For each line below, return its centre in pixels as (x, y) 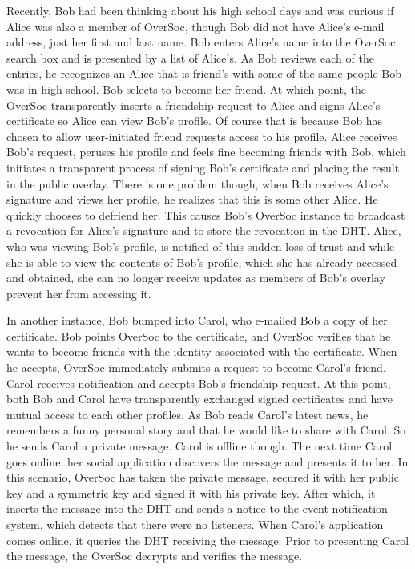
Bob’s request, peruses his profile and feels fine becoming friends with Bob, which (206, 152)
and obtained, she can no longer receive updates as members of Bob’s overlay (196, 278)
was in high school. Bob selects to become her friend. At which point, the (186, 89)
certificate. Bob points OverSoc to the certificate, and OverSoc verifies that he (199, 335)
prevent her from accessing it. (79, 293)
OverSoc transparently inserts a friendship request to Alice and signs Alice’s (193, 105)
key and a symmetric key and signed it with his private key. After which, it (191, 492)
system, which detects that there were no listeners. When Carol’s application (195, 524)
